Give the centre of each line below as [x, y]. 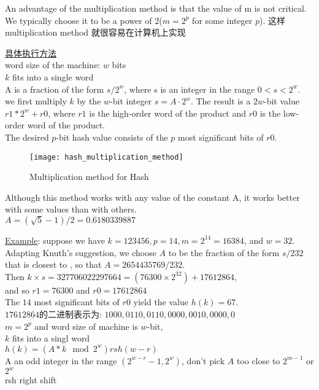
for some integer [222, 20]
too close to [258, 360]
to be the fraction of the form [224, 252]
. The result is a [221, 101]
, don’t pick [203, 360]
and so [17, 290]
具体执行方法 [31, 53]
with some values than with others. [71, 209]
